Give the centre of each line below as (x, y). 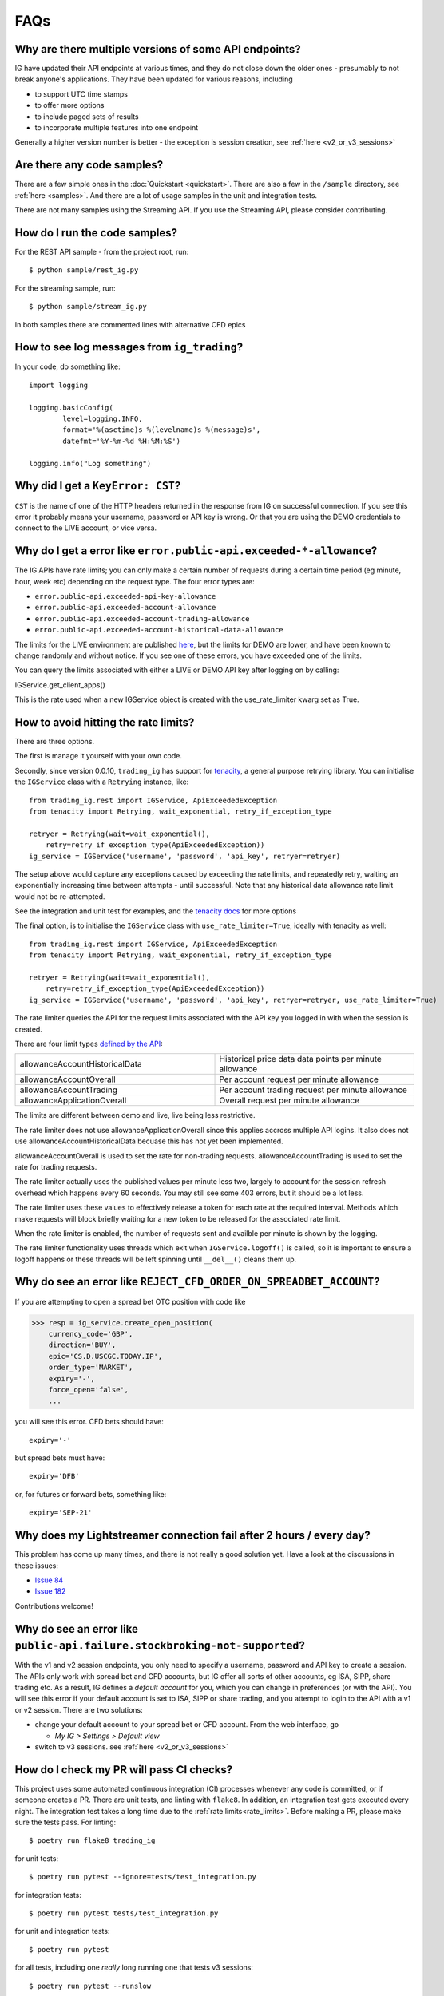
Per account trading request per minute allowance (313, 1090)
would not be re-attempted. (60, 896)
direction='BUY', (82, 1345)
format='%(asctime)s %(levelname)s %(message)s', (162, 430)
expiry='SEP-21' (61, 1513)
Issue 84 (49, 1580)
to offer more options (69, 105)
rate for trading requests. (56, 1166)
